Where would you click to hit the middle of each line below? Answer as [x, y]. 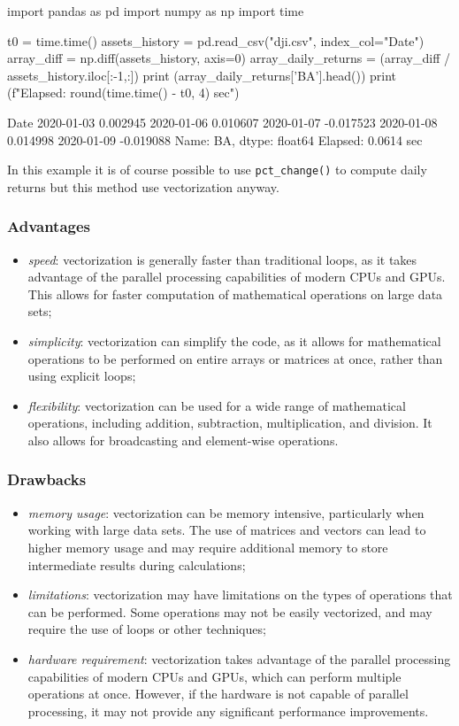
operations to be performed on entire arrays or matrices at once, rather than [235, 358]
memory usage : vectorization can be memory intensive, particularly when [226, 512]
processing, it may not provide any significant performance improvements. [228, 711]
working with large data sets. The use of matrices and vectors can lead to [227, 530]
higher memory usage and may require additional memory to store [208, 547]
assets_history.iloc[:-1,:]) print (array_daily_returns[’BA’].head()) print [202, 75]
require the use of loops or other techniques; [147, 629]
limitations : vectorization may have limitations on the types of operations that [240, 595]
